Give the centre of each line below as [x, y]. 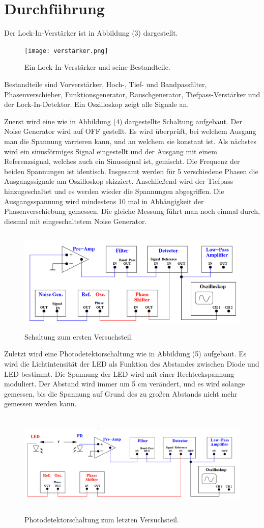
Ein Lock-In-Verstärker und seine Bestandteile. [97, 67]
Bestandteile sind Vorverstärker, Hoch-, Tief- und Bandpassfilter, [106, 84]
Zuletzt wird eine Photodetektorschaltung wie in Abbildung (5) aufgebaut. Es [125, 354]
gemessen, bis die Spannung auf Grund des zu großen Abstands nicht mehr [121, 393]
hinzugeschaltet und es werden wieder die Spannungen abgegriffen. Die [114, 191]
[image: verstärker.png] [66, 51]
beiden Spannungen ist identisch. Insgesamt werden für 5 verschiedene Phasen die [131, 171]
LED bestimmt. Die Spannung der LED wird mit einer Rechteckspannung [119, 373]
